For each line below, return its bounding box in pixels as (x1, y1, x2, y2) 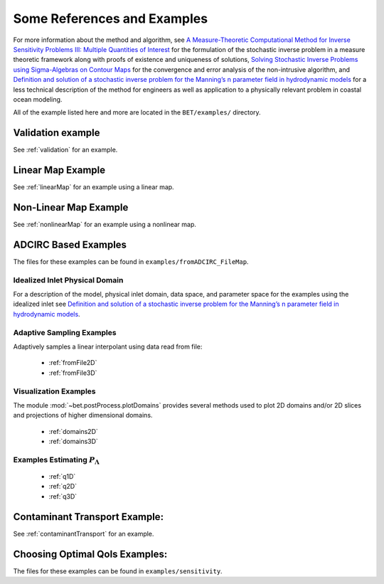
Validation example (13, 127, 100, 139)
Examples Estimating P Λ (13, 455, 100, 466)
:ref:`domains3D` (48, 437, 99, 446)
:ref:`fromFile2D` (48, 359, 97, 367)
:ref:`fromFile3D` (48, 368, 97, 377)
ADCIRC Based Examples (13, 238, 127, 250)
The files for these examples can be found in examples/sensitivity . (13, 566, 223, 575)
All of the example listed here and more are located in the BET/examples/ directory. (13, 108, 261, 117)
